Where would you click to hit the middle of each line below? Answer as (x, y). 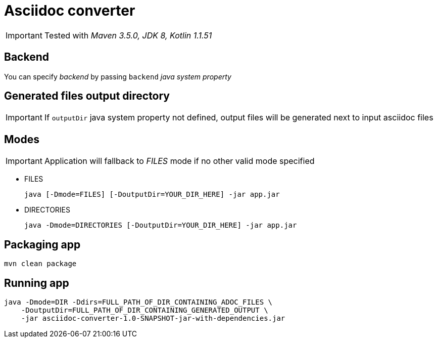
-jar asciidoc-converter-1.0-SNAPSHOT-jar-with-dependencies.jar (153, 318)
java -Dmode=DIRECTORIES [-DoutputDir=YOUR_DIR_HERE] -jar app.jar (161, 225)
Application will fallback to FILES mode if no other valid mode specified (179, 161)
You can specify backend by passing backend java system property (118, 76)
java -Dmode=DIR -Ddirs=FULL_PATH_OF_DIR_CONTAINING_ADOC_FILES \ (138, 302)
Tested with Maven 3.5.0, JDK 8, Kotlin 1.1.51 (128, 35)
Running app (37, 283)
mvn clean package (40, 264)
